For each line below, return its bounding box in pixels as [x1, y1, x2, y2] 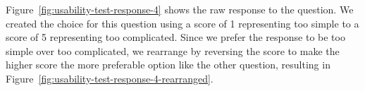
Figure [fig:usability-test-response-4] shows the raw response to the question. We [6, 2, 354, 16]
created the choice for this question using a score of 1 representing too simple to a [6, 16, 359, 30]
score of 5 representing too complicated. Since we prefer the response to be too [6, 30, 345, 44]
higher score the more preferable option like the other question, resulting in [6, 57, 330, 72]
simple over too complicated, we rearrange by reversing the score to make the [6, 43, 340, 58]
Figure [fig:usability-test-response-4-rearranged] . [6, 71, 214, 85]
